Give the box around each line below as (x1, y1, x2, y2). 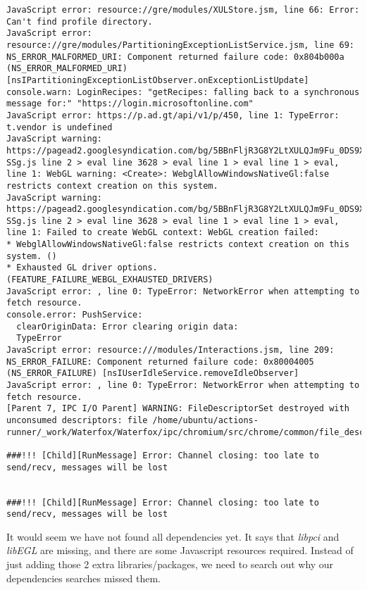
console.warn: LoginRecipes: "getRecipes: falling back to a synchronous (6, 87, 360, 97)
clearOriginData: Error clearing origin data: (16, 321, 239, 332)
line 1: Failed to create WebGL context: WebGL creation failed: (6, 227, 319, 238)
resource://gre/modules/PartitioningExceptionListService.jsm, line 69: (6, 39, 354, 50)
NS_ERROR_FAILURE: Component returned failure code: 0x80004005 (6, 356, 314, 367)
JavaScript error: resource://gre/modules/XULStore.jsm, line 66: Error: (6, 5, 360, 15)
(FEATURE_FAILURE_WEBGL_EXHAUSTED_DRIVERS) (6, 275, 213, 285)
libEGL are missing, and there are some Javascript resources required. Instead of (6, 543, 354, 558)
